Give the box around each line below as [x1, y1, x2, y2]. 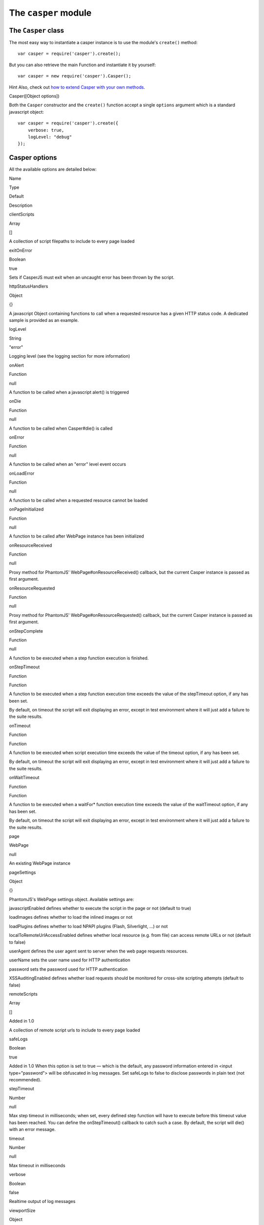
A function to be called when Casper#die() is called [9, 425, 112, 431]
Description [9, 202, 33, 208]
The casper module [9, 7, 92, 18]
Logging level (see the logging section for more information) [9, 353, 131, 359]
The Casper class [9, 26, 65, 34]
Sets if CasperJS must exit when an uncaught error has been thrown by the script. [9, 274, 175, 280]
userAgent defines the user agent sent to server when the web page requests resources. [9, 948, 188, 954]
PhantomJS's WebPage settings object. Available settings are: [9, 896, 134, 902]
